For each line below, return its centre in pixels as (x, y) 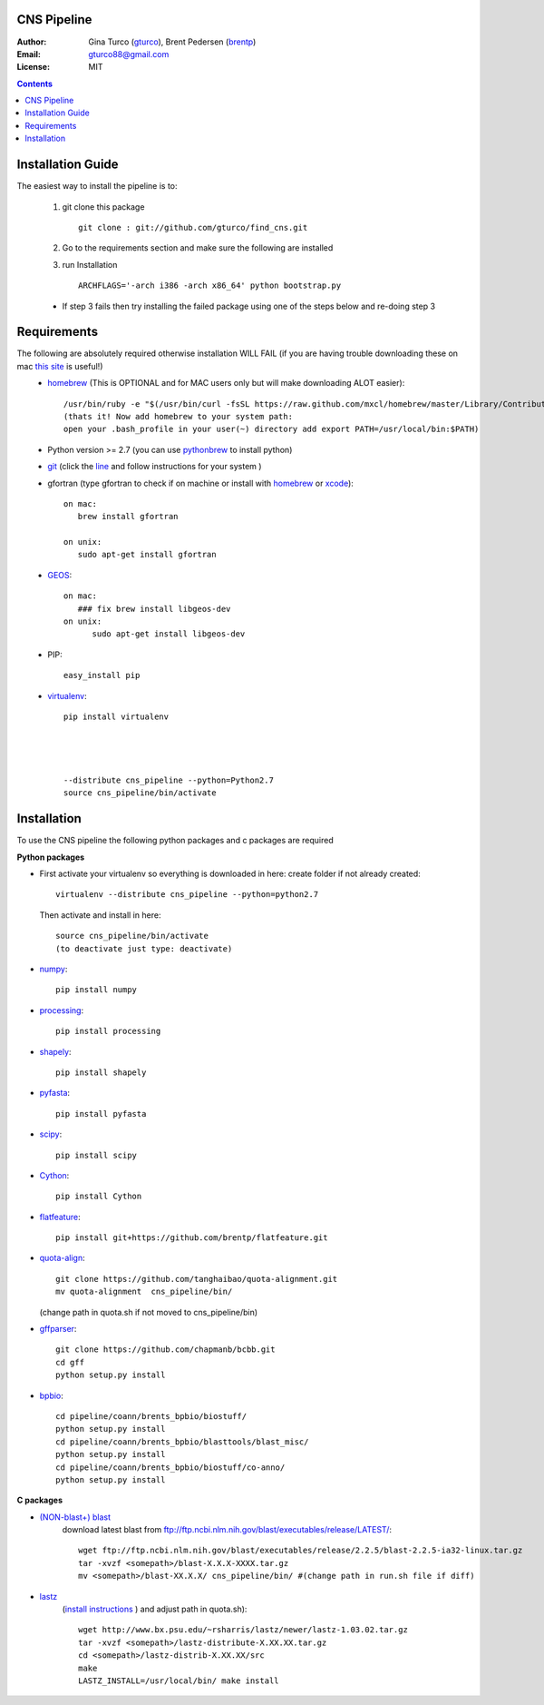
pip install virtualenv (117, 717)
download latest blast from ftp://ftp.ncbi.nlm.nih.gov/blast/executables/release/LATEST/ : (227, 1530)
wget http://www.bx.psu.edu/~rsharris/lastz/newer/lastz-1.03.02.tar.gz (243, 1630)
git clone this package (103, 207)
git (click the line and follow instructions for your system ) (155, 467)
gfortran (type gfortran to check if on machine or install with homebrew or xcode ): (200, 483)
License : (33, 67)
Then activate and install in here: (100, 915)
